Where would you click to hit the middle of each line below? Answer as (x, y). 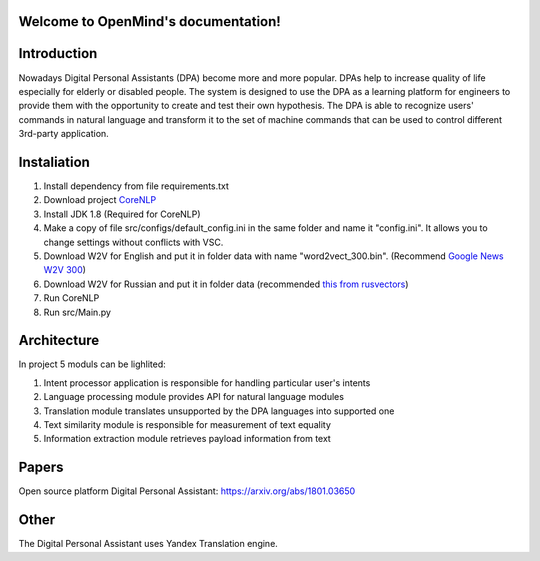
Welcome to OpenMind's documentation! (150, 21)
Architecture (59, 340)
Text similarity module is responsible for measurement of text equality (187, 424)
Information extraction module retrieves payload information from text (187, 439)
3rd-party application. (63, 134)
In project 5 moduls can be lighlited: (92, 364)
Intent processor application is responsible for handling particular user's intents (207, 382)
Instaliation (54, 161)
